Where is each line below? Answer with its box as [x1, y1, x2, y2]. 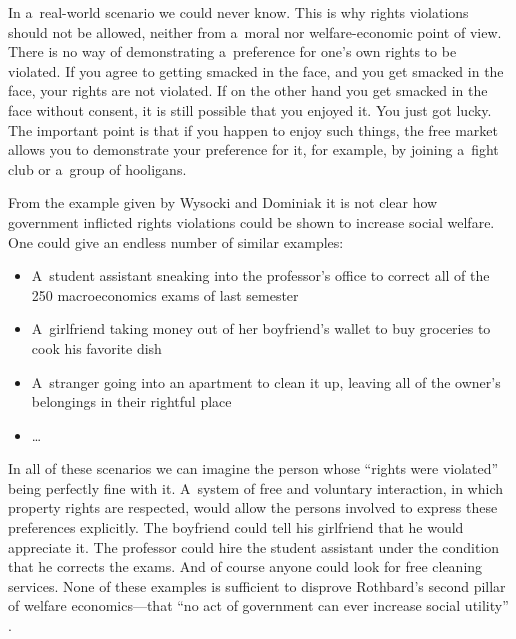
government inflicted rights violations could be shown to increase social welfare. [8, 211, 495, 232]
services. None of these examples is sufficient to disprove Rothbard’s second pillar [8, 575, 506, 596]
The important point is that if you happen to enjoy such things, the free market [8, 119, 498, 140]
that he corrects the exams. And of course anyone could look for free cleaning [8, 556, 483, 577]
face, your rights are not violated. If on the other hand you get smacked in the [8, 80, 488, 101]
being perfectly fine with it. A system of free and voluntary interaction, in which [8, 477, 504, 498]
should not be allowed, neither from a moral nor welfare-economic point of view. [8, 21, 502, 42]
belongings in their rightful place [31, 391, 232, 412]
